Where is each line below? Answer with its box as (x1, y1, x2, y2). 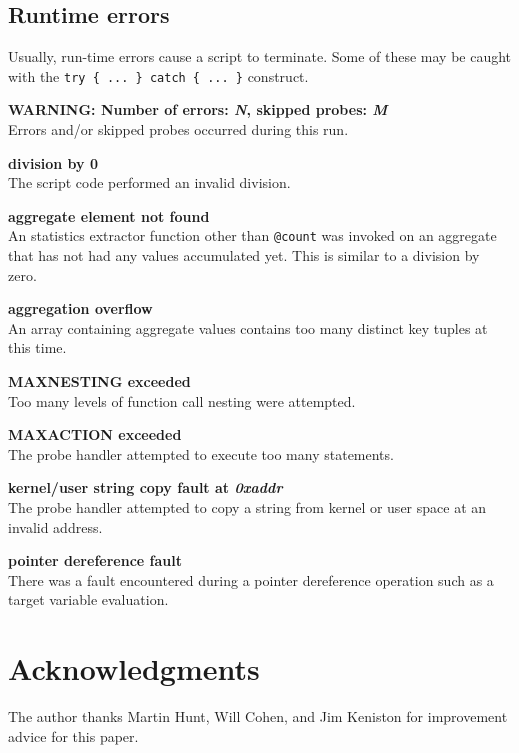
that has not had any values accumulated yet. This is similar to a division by (8, 245, 480, 266)
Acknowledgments (8, 648, 260, 689)
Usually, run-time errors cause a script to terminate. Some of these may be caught (8, 46, 512, 67)
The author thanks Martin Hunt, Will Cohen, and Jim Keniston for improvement (8, 706, 508, 727)
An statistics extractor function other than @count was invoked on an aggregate (8, 225, 497, 246)
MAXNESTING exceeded (8, 371, 191, 392)
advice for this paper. (8, 725, 139, 746)
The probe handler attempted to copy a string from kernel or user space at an (8, 497, 487, 518)
